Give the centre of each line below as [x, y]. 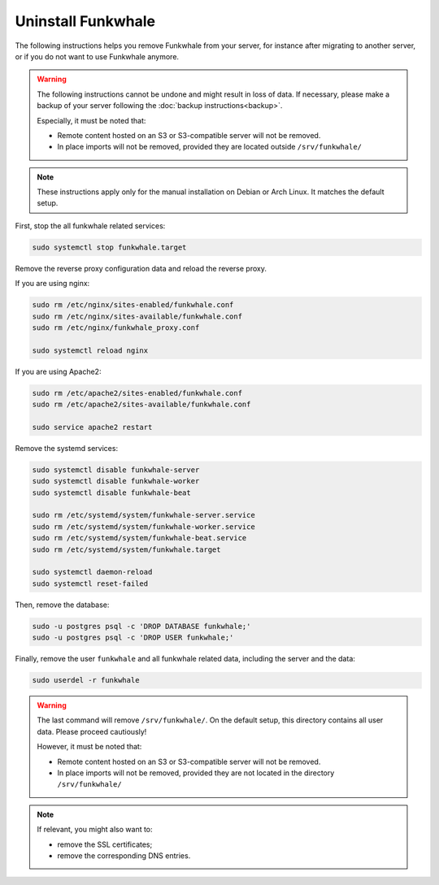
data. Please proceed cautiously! [92, 731]
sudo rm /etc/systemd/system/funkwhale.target [126, 549]
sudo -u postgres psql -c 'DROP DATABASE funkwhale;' [141, 626]
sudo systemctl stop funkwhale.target [109, 247]
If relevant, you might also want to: [95, 830]
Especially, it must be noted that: [91, 120]
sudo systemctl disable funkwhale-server [116, 470]
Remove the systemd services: [66, 448]
